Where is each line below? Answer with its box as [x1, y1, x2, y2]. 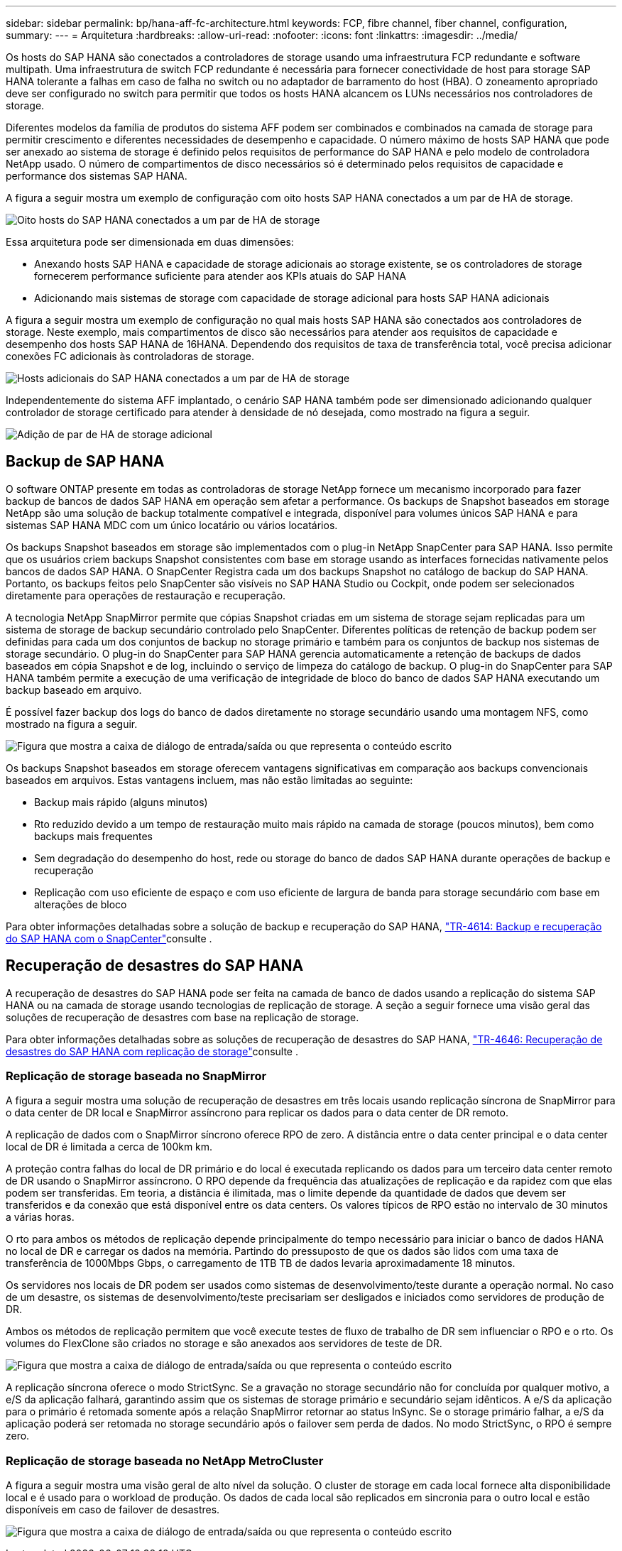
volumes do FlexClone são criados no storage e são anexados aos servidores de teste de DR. [6, 1337, 442, 1350]
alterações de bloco [34, 898, 127, 910]
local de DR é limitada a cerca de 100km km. [6, 1141, 213, 1153]
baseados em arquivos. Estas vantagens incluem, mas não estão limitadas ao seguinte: [6, 773, 413, 786]
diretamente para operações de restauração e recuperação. [6, 589, 286, 602]
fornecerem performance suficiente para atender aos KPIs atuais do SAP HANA [34, 270, 406, 282]
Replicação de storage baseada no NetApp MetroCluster [6, 1453, 324, 1468]
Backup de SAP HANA [6, 452, 165, 471]
